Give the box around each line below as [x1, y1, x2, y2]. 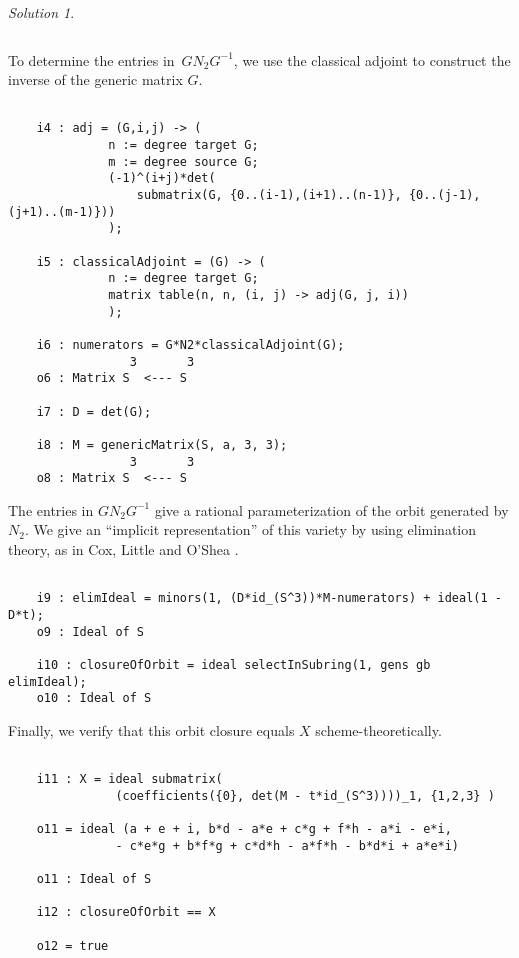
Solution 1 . [8, 2, 75, 22]
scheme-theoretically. [315, 719, 442, 740]
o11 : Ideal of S [36, 872, 152, 887]
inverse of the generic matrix [8, 69, 183, 90]
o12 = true [36, 938, 109, 953]
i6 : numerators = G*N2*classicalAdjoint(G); [36, 337, 345, 352]
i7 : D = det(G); [36, 404, 152, 419]
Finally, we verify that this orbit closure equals [8, 719, 295, 740]
